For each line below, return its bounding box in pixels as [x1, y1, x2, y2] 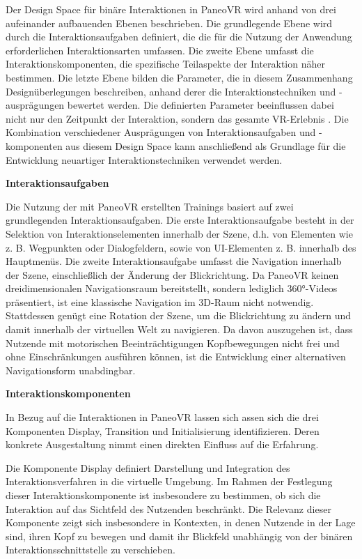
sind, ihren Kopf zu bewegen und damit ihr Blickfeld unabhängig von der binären [6, 528, 353, 543]
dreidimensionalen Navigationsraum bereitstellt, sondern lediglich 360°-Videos [6, 281, 338, 296]
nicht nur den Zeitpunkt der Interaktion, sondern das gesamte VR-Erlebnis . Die [6, 111, 349, 125]
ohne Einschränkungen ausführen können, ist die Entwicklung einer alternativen [6, 349, 346, 364]
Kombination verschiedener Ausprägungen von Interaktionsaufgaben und [6, 125, 316, 139]
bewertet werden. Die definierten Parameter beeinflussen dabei [67, 98, 334, 112]
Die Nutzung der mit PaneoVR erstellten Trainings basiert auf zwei [6, 199, 294, 213]
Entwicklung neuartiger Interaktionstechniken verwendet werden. [6, 152, 283, 167]
